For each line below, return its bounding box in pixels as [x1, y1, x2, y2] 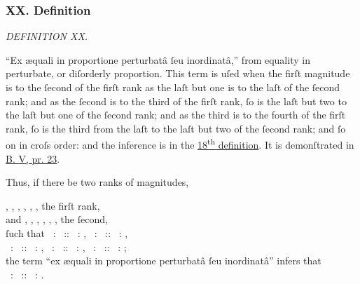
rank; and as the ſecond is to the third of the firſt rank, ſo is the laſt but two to [6, 93, 347, 108]
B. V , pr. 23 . [6, 151, 60, 165]
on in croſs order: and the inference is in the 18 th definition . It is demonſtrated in [6, 135, 354, 152]
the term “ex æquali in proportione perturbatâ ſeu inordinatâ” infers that [6, 253, 321, 268]
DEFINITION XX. [6, 29, 88, 43]
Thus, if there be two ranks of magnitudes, [6, 175, 189, 189]
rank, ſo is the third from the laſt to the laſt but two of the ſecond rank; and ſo [6, 121, 346, 135]
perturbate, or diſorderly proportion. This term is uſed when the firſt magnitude [6, 66, 350, 81]
